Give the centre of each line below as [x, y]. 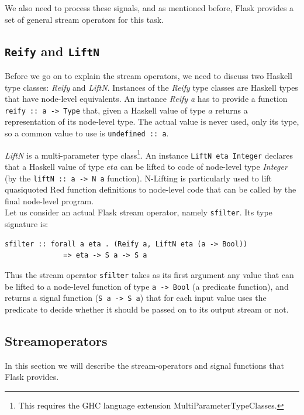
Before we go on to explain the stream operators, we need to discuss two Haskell [148, 75]
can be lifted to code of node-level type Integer [204, 166]
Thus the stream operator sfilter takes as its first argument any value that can [149, 274]
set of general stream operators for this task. [84, 19]
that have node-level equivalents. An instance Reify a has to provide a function [146, 99]
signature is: [27, 224]
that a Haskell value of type [54, 166]
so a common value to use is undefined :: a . [87, 133]
